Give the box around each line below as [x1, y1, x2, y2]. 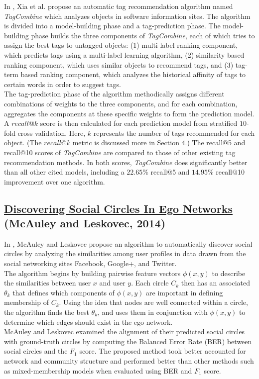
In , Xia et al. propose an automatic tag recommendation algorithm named [4, 1, 233, 11]
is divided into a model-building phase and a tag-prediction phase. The [4, 20, 221, 31]
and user [99, 278, 126, 288]
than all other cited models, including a [4, 167, 125, 177]
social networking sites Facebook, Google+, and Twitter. [4, 258, 177, 269]
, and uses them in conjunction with [98, 307, 208, 317]
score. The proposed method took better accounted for [79, 346, 246, 356]
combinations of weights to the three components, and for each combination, [4, 98, 238, 108]
